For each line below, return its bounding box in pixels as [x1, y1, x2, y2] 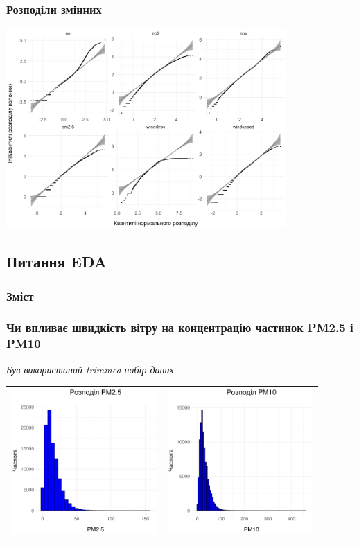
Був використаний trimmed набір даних [6, 362, 174, 376]
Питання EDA [6, 251, 107, 272]
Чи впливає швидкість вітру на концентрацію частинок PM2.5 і [6, 319, 353, 336]
